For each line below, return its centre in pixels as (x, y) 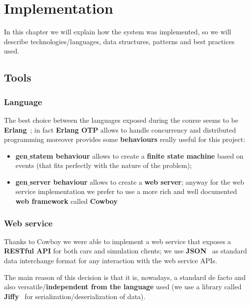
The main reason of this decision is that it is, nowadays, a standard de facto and (125, 277)
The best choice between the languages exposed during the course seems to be (121, 120)
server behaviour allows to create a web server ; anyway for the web (137, 181)
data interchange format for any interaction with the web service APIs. (111, 261)
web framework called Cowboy (66, 201)
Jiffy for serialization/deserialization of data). (75, 296)
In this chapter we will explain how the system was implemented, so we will (118, 32)
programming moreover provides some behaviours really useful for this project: (125, 139)
